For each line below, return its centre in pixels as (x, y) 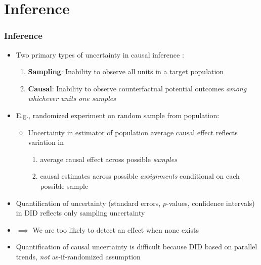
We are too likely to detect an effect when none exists (116, 229)
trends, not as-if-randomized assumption (78, 256)
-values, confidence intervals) (210, 203)
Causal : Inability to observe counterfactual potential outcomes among (137, 88)
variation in (46, 142)
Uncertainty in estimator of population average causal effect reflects (133, 132)
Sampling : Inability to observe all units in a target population (126, 71)
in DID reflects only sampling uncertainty (80, 213)
